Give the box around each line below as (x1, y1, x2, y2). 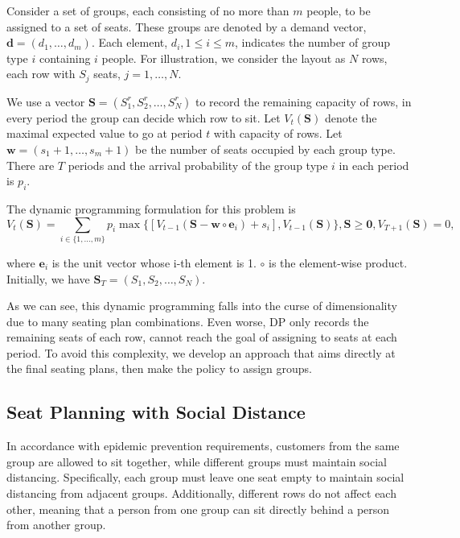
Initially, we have (6, 270, 90, 287)
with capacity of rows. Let (213, 125, 343, 142)
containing (39, 49, 91, 66)
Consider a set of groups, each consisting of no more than (6, 2, 290, 19)
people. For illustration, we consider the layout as (101, 49, 346, 66)
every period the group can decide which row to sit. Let (6, 109, 281, 126)
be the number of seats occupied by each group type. (135, 141, 396, 158)
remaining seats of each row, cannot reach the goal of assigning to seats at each (6, 329, 397, 346)
